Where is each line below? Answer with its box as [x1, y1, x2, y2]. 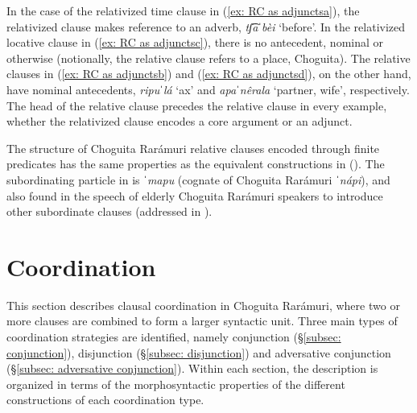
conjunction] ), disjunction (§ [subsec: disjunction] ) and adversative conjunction [6, 344, 391, 361]
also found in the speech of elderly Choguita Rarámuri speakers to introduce [6, 187, 383, 204]
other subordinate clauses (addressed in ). [6, 203, 213, 220]
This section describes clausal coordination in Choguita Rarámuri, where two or [6, 296, 400, 313]
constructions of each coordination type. [6, 391, 204, 408]
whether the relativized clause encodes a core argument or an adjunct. [6, 113, 353, 130]
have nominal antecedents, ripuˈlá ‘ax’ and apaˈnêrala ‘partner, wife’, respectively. [6, 81, 410, 97]
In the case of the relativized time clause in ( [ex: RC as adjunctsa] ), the [6, 2, 360, 19]
